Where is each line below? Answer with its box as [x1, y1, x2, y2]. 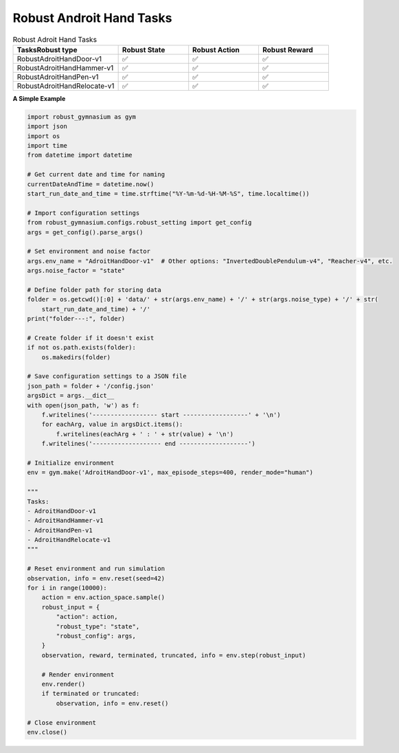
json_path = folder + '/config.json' [27, 382, 155, 390]
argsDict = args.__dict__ [27, 392, 115, 400]
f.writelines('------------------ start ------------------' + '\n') [41, 411, 281, 419]
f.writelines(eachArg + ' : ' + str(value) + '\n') [56, 430, 234, 438]
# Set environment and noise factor [27, 247, 151, 256]
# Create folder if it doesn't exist [27, 334, 155, 341]
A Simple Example [12, 94, 66, 102]
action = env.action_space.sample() [41, 594, 165, 601]
